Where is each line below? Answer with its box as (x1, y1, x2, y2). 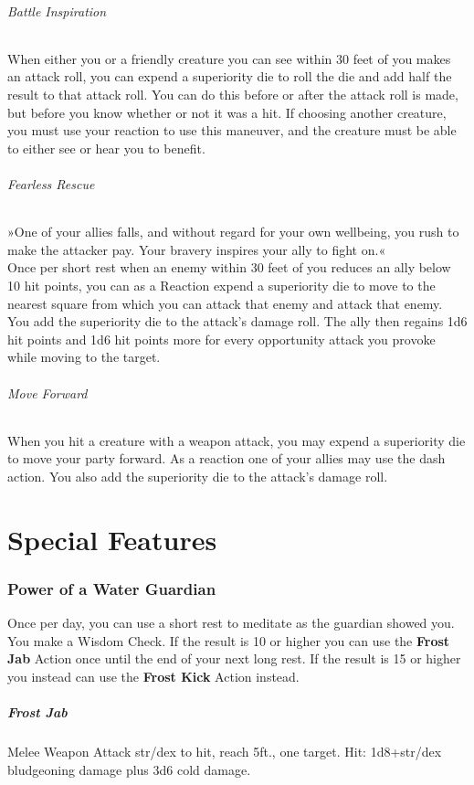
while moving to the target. (7, 347, 161, 366)
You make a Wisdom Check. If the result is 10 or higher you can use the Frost (7, 631, 450, 650)
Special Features (7, 520, 217, 557)
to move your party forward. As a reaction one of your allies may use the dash (7, 449, 446, 468)
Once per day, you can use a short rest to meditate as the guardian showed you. (7, 613, 455, 632)
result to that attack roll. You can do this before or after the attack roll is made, (7, 84, 458, 103)
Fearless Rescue (7, 174, 95, 193)
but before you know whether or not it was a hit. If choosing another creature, (7, 102, 447, 122)
